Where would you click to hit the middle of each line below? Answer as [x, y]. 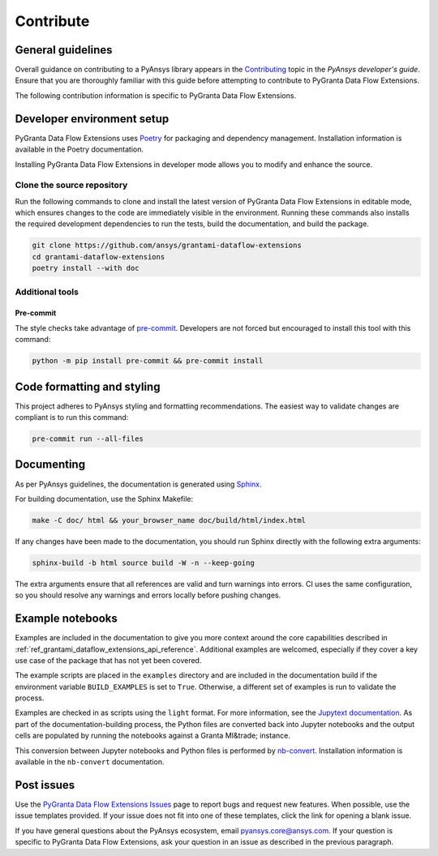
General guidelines [64, 50]
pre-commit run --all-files [88, 439]
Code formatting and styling [88, 386]
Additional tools [47, 292]
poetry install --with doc [86, 268]
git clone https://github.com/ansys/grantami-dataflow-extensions [167, 246]
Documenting [50, 465]
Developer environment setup [92, 119]
